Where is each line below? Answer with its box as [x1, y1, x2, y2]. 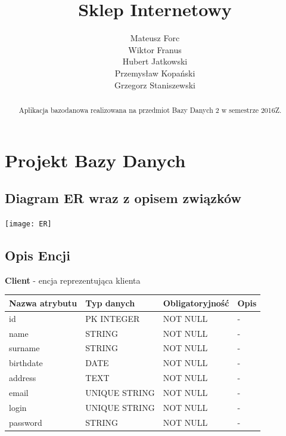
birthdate [9, 357, 43, 369]
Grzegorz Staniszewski [114, 78, 196, 91]
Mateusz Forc [130, 32, 180, 44]
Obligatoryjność [163, 296, 229, 309]
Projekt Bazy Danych [5, 148, 186, 172]
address [9, 371, 36, 384]
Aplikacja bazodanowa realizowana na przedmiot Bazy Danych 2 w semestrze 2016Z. [18, 105, 282, 115]
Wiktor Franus [128, 43, 182, 56]
